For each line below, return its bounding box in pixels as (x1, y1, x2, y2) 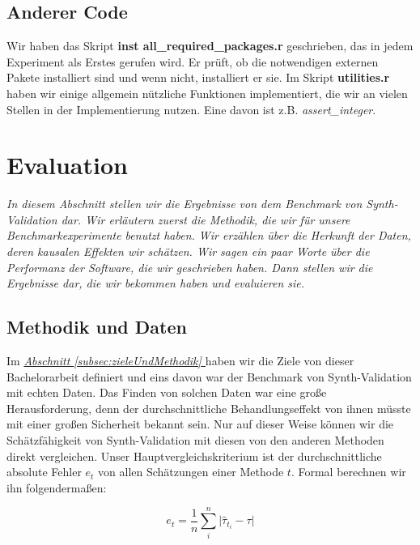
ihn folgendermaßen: (6, 479, 107, 496)
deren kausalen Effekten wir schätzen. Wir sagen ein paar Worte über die (6, 243, 370, 260)
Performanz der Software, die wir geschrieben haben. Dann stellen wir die (6, 258, 373, 275)
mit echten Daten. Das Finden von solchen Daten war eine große (6, 384, 327, 401)
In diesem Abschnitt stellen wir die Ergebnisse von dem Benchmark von (6, 195, 363, 212)
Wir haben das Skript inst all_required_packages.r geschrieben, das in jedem (6, 37, 414, 54)
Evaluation (6, 148, 128, 181)
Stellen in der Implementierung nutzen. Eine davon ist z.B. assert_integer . (6, 100, 376, 117)
